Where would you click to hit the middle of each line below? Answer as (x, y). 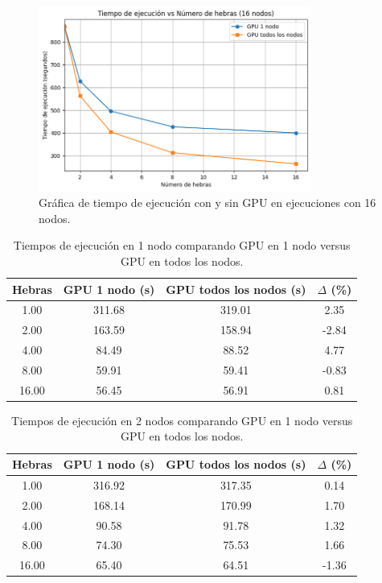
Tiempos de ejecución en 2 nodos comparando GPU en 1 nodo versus (182, 420)
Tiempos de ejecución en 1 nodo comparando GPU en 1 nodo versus (182, 245)
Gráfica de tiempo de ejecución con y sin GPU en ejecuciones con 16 (207, 203)
